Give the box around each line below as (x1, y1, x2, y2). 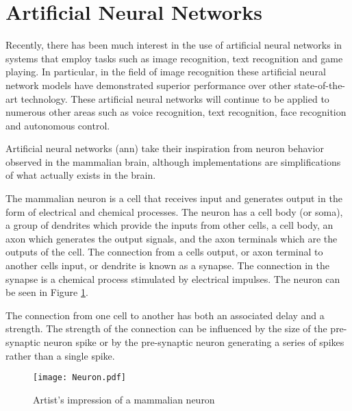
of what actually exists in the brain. (5, 168, 156, 182)
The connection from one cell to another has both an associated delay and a (5, 308, 325, 322)
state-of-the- (294, 77, 346, 92)
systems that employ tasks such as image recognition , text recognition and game (5, 51, 343, 65)
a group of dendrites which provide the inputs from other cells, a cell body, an (5, 218, 334, 232)
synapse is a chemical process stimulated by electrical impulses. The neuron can (5, 271, 340, 286)
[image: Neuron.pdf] (33, 373, 127, 383)
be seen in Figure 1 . (5, 285, 88, 299)
